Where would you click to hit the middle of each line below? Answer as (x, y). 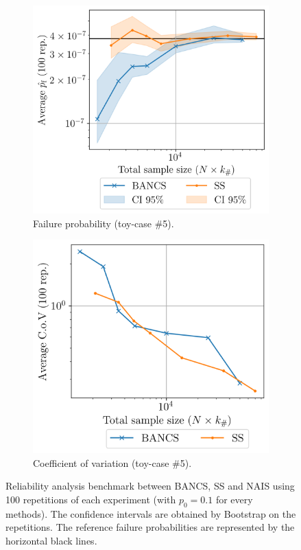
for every (234, 500)
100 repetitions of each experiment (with (91, 500)
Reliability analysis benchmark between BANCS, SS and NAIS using (150, 486)
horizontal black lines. (51, 541)
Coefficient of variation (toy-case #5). (112, 462)
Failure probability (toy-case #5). (104, 223)
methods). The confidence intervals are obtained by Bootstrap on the (151, 513)
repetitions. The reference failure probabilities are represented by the (150, 527)
